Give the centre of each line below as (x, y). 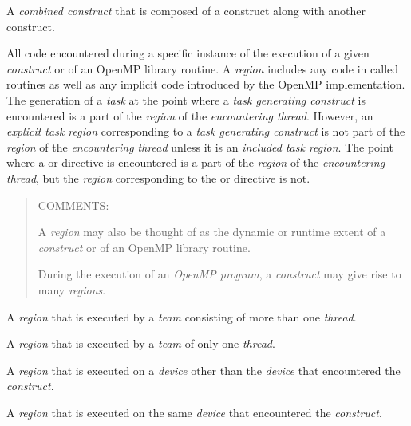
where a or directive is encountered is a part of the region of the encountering (196, 162)
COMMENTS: (73, 205)
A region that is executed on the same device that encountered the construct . (194, 412)
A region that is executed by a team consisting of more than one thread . (182, 316)
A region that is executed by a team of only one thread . (141, 343)
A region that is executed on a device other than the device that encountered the (204, 370)
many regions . (72, 289)
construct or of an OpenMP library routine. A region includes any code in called (203, 68)
